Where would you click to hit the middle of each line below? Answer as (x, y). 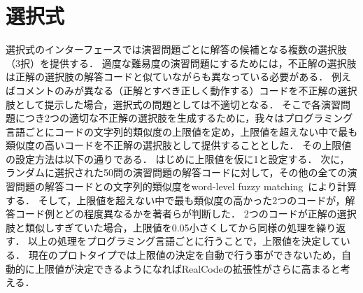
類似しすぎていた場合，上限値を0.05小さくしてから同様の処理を (171, 227)
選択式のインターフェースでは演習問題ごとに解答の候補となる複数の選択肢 (177, 49)
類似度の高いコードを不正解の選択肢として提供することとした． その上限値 (179, 145)
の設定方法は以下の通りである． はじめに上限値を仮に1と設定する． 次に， (178, 158)
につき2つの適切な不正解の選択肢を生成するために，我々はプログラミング (184, 118)
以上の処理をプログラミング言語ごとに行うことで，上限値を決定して (184, 241)
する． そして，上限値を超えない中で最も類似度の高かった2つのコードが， (176, 200)
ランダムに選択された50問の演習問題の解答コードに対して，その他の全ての (177, 172)
